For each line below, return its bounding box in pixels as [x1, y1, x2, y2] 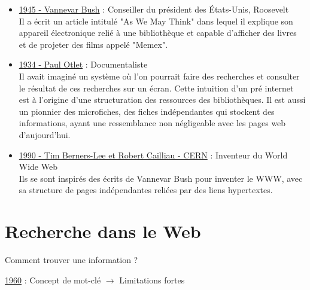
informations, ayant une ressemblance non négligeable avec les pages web [19, 117, 286, 129]
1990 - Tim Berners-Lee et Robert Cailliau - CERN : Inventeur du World [19, 148, 288, 161]
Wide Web [19, 160, 57, 173]
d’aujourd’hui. [19, 128, 71, 141]
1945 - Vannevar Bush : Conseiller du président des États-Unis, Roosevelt [19, 3, 289, 15]
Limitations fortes [119, 273, 185, 286]
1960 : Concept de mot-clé [5, 273, 101, 286]
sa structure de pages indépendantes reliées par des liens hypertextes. [19, 184, 273, 196]
